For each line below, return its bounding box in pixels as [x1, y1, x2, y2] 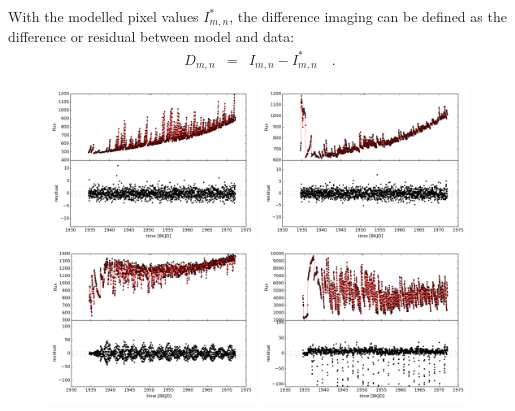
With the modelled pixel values [8, 6, 199, 26]
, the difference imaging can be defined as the [229, 6, 507, 26]
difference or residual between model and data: [8, 26, 295, 47]
